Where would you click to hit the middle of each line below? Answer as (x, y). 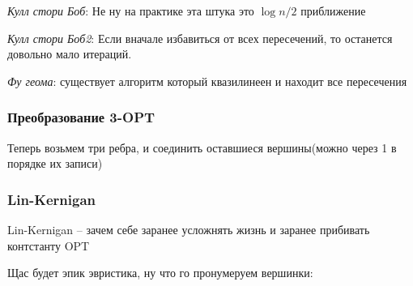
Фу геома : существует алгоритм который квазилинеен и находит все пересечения (207, 81)
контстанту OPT (49, 245)
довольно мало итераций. (70, 54)
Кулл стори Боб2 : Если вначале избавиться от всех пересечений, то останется (200, 38)
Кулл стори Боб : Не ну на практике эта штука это (131, 11)
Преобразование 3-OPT (81, 117)
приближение (333, 11)
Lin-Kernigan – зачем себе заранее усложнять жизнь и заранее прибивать (189, 229)
